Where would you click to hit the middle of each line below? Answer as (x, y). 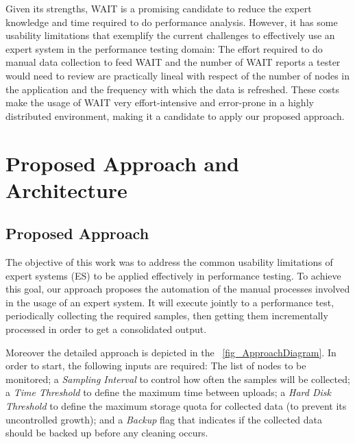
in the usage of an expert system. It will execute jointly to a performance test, (170, 302)
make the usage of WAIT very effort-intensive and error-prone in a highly (160, 102)
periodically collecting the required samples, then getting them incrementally (167, 316)
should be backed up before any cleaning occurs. (107, 433)
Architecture (66, 189)
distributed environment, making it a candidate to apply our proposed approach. (175, 115)
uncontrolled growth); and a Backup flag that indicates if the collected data (164, 419)
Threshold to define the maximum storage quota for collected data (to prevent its (176, 406)
